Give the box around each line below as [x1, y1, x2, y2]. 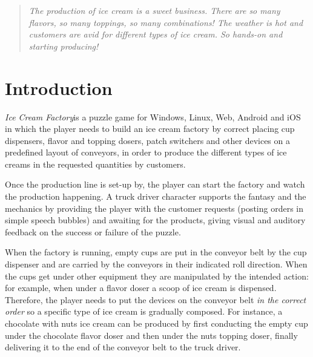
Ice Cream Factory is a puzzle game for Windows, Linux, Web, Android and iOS [5, 110, 301, 123]
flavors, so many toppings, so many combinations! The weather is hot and [28, 16, 303, 28]
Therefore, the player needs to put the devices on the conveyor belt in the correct [5, 293, 306, 306]
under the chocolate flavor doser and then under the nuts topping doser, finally [5, 329, 298, 341]
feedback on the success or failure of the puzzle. [5, 225, 181, 238]
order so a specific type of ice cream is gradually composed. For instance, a [5, 305, 283, 318]
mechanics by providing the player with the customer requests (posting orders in [5, 201, 304, 214]
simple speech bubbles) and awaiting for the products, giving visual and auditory [5, 214, 306, 226]
